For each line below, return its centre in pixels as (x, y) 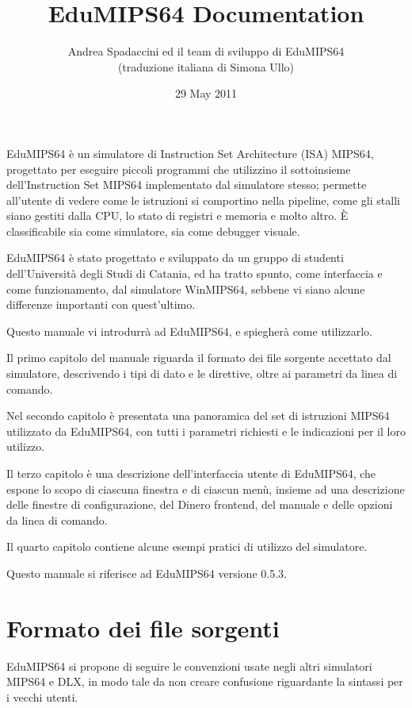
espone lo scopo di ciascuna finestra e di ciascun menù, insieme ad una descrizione (206, 489)
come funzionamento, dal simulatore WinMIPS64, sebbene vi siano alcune (186, 289)
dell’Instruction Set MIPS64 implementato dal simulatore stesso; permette (187, 185)
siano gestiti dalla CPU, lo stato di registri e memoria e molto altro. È (177, 215)
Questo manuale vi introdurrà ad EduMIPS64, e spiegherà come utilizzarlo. (189, 331)
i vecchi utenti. (42, 696)
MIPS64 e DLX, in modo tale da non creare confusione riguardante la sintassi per (205, 681)
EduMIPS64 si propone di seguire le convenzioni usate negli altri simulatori (189, 666)
